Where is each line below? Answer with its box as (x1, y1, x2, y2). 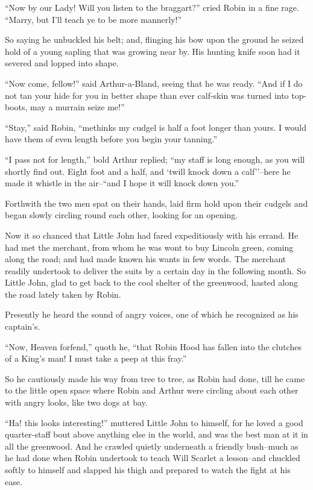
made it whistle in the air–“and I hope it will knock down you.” (5, 177, 239, 189)
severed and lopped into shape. (5, 57, 119, 69)
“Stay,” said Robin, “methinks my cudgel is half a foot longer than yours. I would (5, 121, 306, 133)
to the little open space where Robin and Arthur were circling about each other (5, 384, 299, 397)
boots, (5, 101, 28, 113)
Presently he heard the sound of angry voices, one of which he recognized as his (5, 308, 299, 321)
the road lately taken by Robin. (5, 287, 121, 300)
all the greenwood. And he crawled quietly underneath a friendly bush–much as (5, 439, 299, 452)
